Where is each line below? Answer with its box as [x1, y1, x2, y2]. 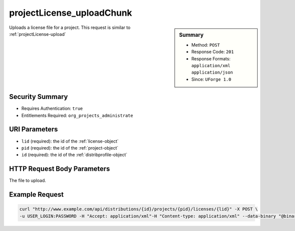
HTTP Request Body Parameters [9, 165, 110, 173]
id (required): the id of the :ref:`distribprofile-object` [21, 152, 127, 158]
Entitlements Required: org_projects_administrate [21, 112, 133, 118]
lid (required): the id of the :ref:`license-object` [21, 138, 119, 144]
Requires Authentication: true [21, 105, 83, 111]
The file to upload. [9, 178, 46, 183]
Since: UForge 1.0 [191, 76, 232, 82]
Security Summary [9, 93, 68, 101]
